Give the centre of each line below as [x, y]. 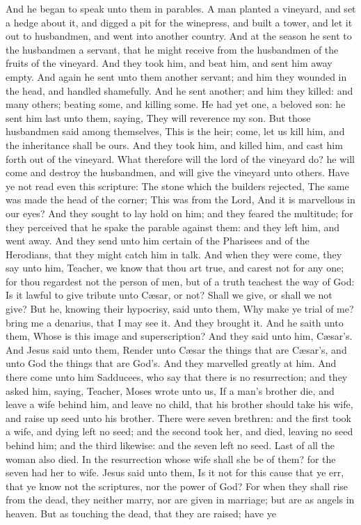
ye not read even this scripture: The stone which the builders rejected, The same [177, 186]
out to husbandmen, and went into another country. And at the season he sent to [179, 36]
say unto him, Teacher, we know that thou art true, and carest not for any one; [175, 268]
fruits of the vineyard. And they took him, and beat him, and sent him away [169, 63]
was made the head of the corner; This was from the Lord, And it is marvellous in [180, 199]
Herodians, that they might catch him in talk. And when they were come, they [174, 254]
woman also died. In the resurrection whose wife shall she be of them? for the [171, 459]
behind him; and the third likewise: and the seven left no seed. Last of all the [170, 445]
